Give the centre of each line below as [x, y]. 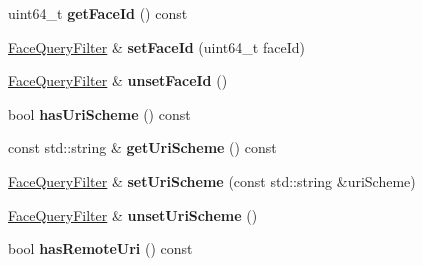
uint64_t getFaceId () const [98, 13]
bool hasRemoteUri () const [100, 248]
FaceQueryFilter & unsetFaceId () [118, 80]
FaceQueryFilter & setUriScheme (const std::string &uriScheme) [212, 180]
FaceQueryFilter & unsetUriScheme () [133, 214]
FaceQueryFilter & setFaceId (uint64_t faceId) [156, 46]
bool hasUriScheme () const [99, 113]
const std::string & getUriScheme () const [142, 147]
